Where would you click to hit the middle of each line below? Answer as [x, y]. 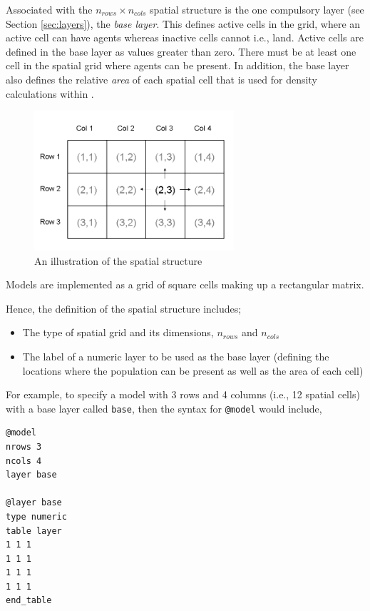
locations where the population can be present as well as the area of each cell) [193, 370]
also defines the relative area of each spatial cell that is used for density [161, 79]
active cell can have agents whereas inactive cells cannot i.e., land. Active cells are [185, 37]
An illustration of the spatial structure [118, 260]
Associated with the [49, 9]
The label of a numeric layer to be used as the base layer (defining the [176, 356]
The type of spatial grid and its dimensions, [118, 332]
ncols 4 [24, 461]
